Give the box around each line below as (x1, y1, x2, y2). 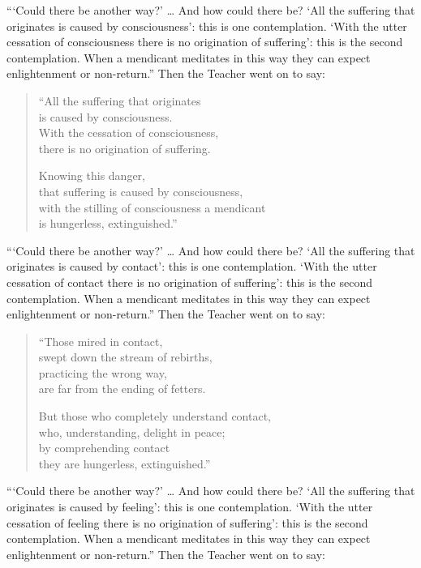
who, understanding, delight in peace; (38, 423, 226, 440)
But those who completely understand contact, (38, 408, 272, 425)
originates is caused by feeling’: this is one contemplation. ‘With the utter (6, 498, 373, 515)
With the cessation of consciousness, (38, 124, 219, 141)
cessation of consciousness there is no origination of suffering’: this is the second (6, 33, 403, 50)
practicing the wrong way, (38, 364, 167, 381)
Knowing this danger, (38, 167, 145, 184)
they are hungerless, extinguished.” (38, 455, 211, 472)
